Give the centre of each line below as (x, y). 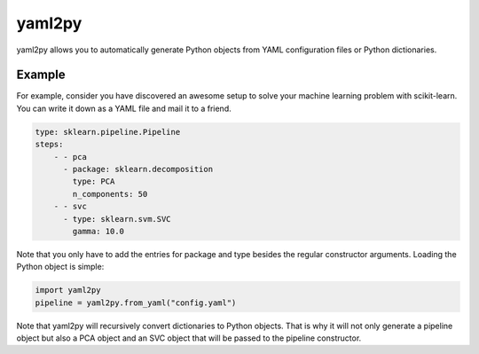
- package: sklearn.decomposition (138, 169)
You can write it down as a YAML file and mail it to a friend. (124, 108)
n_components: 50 (110, 194)
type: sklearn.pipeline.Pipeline (108, 132)
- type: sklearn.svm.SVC (118, 219)
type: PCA (94, 181)
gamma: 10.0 (98, 231)
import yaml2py (68, 290)
